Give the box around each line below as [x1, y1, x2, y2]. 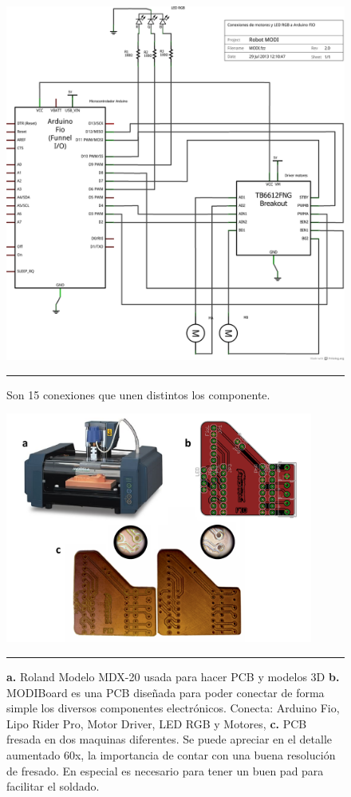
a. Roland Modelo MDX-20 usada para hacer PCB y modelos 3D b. [6, 668, 340, 684]
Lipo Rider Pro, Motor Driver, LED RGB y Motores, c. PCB [6, 715, 307, 732]
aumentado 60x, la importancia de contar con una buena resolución [6, 746, 336, 763]
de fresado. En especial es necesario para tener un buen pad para [6, 762, 324, 779]
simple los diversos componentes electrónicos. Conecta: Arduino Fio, [6, 700, 340, 716]
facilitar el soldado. [6, 778, 100, 795]
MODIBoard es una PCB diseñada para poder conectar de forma [6, 684, 325, 700]
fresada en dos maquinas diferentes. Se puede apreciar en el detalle [6, 731, 333, 747]
